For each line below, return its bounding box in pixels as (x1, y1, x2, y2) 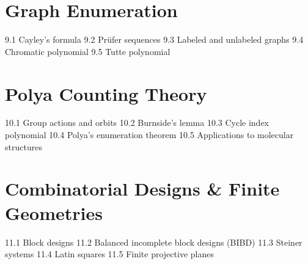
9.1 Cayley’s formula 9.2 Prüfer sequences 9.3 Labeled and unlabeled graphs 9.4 (5, 33, 304, 46)
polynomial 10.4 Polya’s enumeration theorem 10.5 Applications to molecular (5, 128, 294, 141)
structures (5, 140, 42, 153)
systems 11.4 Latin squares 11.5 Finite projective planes (5, 248, 214, 260)
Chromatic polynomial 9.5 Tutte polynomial (5, 45, 170, 57)
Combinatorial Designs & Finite (5, 176, 280, 201)
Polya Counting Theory (5, 81, 207, 106)
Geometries (5, 200, 103, 225)
